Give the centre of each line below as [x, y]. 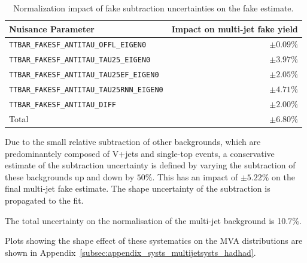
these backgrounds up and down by [70, 176]
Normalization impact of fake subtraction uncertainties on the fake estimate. [153, 8]
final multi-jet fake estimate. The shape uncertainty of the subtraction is [138, 188]
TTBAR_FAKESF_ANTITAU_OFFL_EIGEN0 [78, 45]
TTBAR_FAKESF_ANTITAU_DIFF [63, 105]
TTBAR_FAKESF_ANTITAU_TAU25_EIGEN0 [80, 60]
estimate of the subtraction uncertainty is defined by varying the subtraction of [150, 165]
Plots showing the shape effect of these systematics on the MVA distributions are [154, 241]
